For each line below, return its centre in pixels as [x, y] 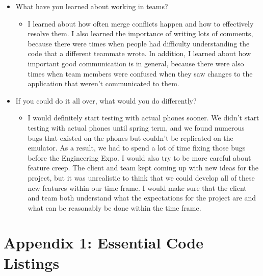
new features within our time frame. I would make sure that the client [137, 187]
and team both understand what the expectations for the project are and [142, 198]
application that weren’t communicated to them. [103, 83]
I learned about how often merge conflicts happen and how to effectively [141, 23]
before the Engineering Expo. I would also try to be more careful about [139, 157]
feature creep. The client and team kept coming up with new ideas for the [143, 168]
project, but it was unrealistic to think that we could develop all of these [141, 177]
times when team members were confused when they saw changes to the [140, 73]
